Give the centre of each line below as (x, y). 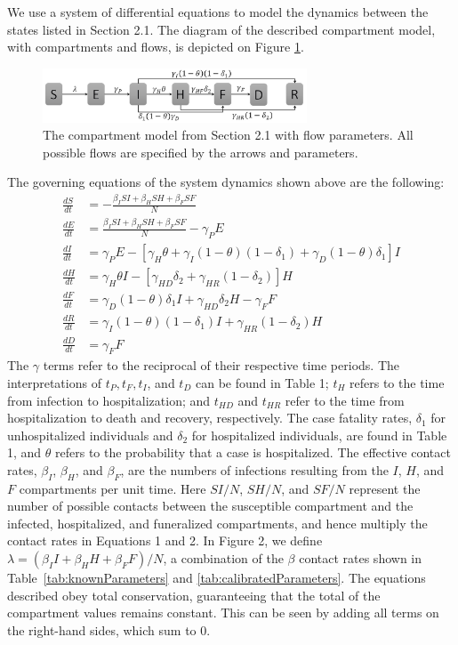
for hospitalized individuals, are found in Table (319, 435)
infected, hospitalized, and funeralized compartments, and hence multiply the (217, 523)
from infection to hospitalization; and (109, 400)
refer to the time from (345, 400)
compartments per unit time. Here (112, 488)
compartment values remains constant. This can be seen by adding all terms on (223, 613)
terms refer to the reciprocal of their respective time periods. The (221, 365)
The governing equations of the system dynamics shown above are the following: (226, 182)
